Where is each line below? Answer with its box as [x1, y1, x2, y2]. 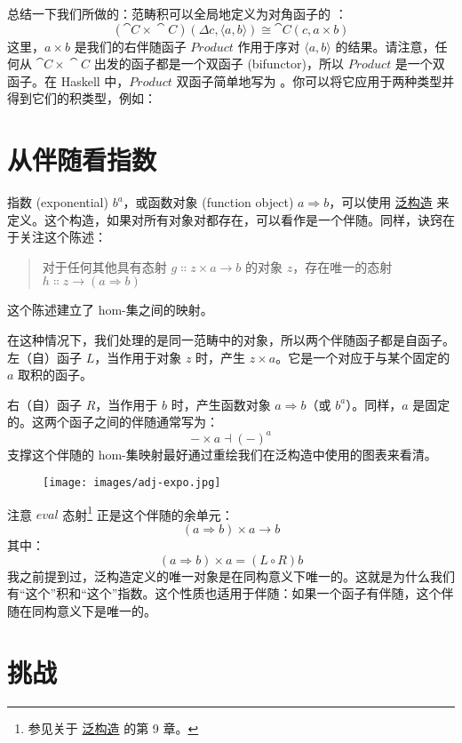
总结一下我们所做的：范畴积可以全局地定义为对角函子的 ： [7, 4, 347, 22]
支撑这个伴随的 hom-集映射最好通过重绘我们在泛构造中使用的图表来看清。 [7, 444, 437, 463]
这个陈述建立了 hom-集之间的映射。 [7, 300, 213, 319]
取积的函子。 [18, 365, 93, 384]
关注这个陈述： [19, 228, 107, 246]
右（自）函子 [7, 395, 82, 413]
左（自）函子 [7, 348, 82, 366]
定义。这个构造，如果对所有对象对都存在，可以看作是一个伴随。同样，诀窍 [7, 210, 442, 228]
